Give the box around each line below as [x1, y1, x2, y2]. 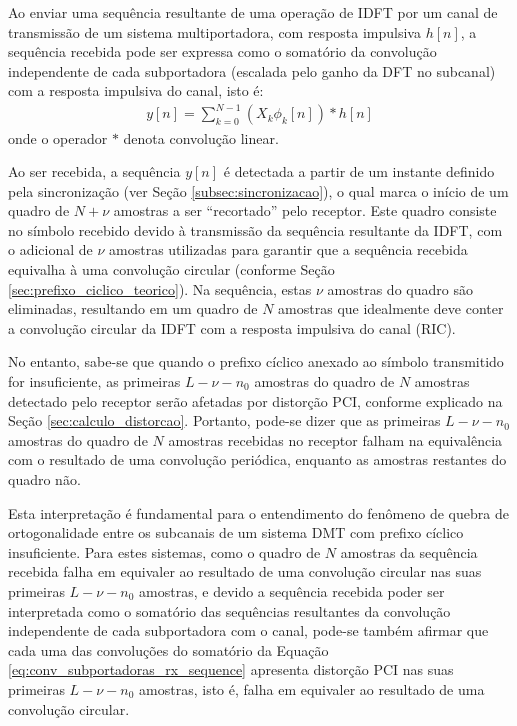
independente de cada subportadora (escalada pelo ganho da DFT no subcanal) [8, 60, 496, 81]
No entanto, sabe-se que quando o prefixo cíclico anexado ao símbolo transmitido [8, 351, 504, 372]
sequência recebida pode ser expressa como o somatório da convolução [8, 41, 437, 62]
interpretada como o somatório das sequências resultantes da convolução [8, 600, 451, 621]
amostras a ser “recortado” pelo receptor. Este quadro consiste [113, 200, 497, 221]
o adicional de [8, 239, 93, 260]
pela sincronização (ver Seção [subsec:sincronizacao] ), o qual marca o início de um [8, 180, 509, 201]
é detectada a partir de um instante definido [223, 161, 495, 182]
